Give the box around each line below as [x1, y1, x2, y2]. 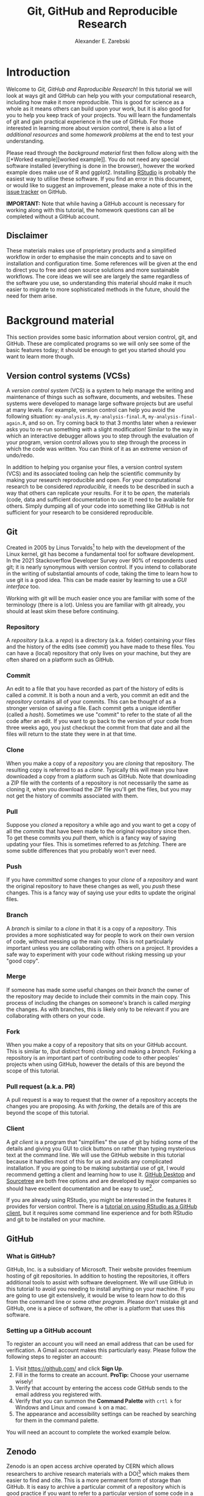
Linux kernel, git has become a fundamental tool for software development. [6, 550, 195, 558]
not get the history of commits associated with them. [6, 792, 139, 799]
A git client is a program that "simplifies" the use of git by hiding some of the [6, 1138, 198, 1145]
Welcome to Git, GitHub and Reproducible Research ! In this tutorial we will [6, 85, 192, 93]
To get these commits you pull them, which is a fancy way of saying [6, 834, 177, 841]
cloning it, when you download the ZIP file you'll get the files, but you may [6, 785, 192, 793]
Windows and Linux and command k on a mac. [15, 1404, 128, 1411]
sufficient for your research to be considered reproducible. [6, 509, 154, 516]
